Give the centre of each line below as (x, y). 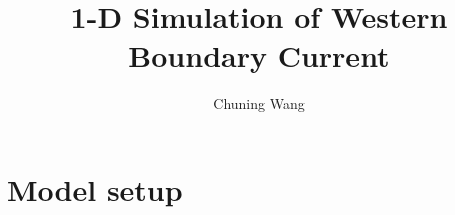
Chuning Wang (259, 103)
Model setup (95, 188)
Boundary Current (259, 55)
